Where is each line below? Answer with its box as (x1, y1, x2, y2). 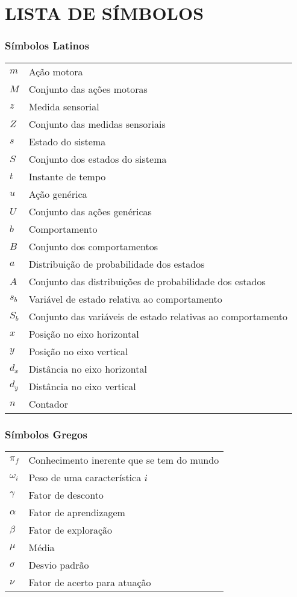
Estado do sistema (28, 134, 106, 148)
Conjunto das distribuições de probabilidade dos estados (28, 274, 266, 288)
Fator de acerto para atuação (28, 575, 151, 589)
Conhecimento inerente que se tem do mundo (28, 452, 219, 467)
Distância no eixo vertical (28, 379, 136, 393)
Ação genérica (28, 186, 87, 201)
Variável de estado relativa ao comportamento (28, 291, 222, 306)
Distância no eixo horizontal (28, 361, 147, 376)
